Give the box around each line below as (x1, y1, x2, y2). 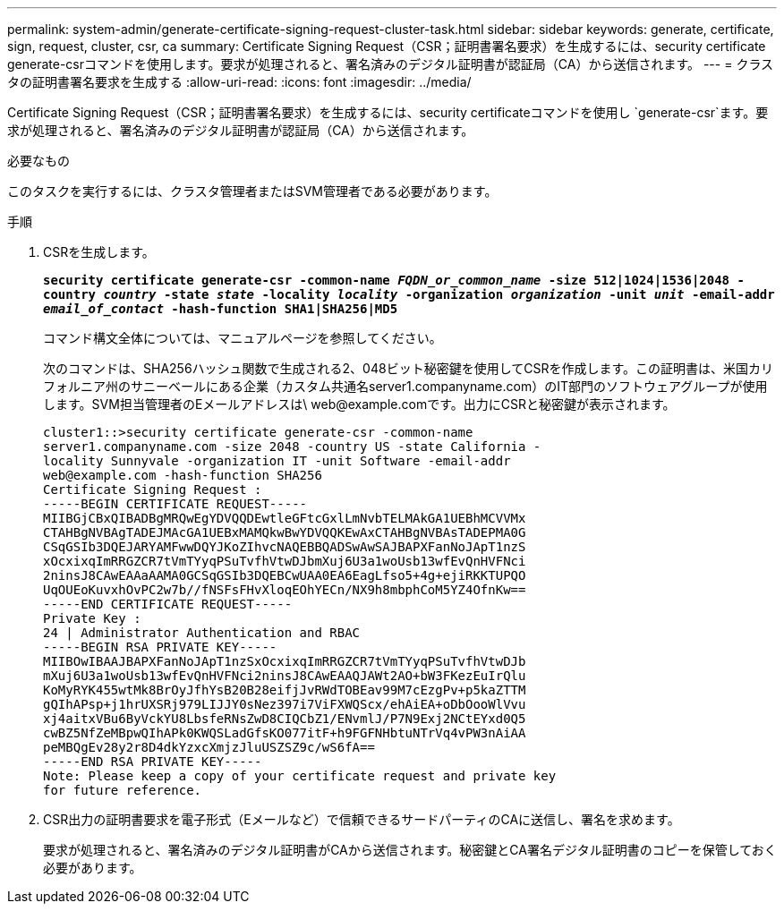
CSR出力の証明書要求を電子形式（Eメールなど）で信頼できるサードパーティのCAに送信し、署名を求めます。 (43, 812, 680, 827)
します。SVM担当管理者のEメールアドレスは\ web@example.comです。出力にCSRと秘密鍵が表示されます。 (43, 396, 676, 412)
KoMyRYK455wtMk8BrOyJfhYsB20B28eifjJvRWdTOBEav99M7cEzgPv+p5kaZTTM (43, 683, 526, 697)
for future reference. (43, 783, 202, 797)
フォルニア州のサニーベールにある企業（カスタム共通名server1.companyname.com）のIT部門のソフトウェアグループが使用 (43, 379, 768, 394)
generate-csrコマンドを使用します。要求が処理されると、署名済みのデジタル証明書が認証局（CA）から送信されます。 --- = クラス (7, 56, 774, 72)
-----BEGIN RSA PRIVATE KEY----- (43, 640, 277, 654)
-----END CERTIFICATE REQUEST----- (43, 597, 293, 611)
